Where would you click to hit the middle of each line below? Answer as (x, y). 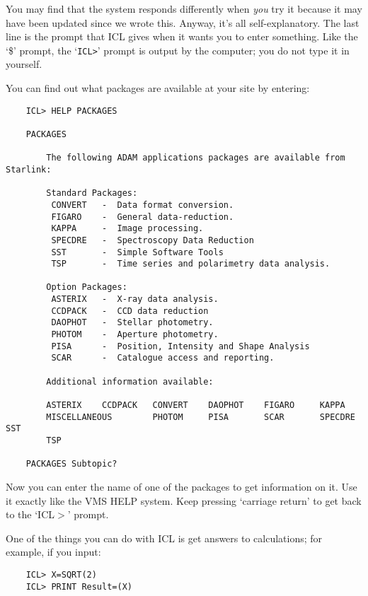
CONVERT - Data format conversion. (143, 205)
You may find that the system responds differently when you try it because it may (184, 8)
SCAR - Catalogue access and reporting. (163, 358)
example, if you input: (53, 552)
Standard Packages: (92, 193)
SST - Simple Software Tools (137, 252)
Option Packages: (87, 287)
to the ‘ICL (30, 514)
